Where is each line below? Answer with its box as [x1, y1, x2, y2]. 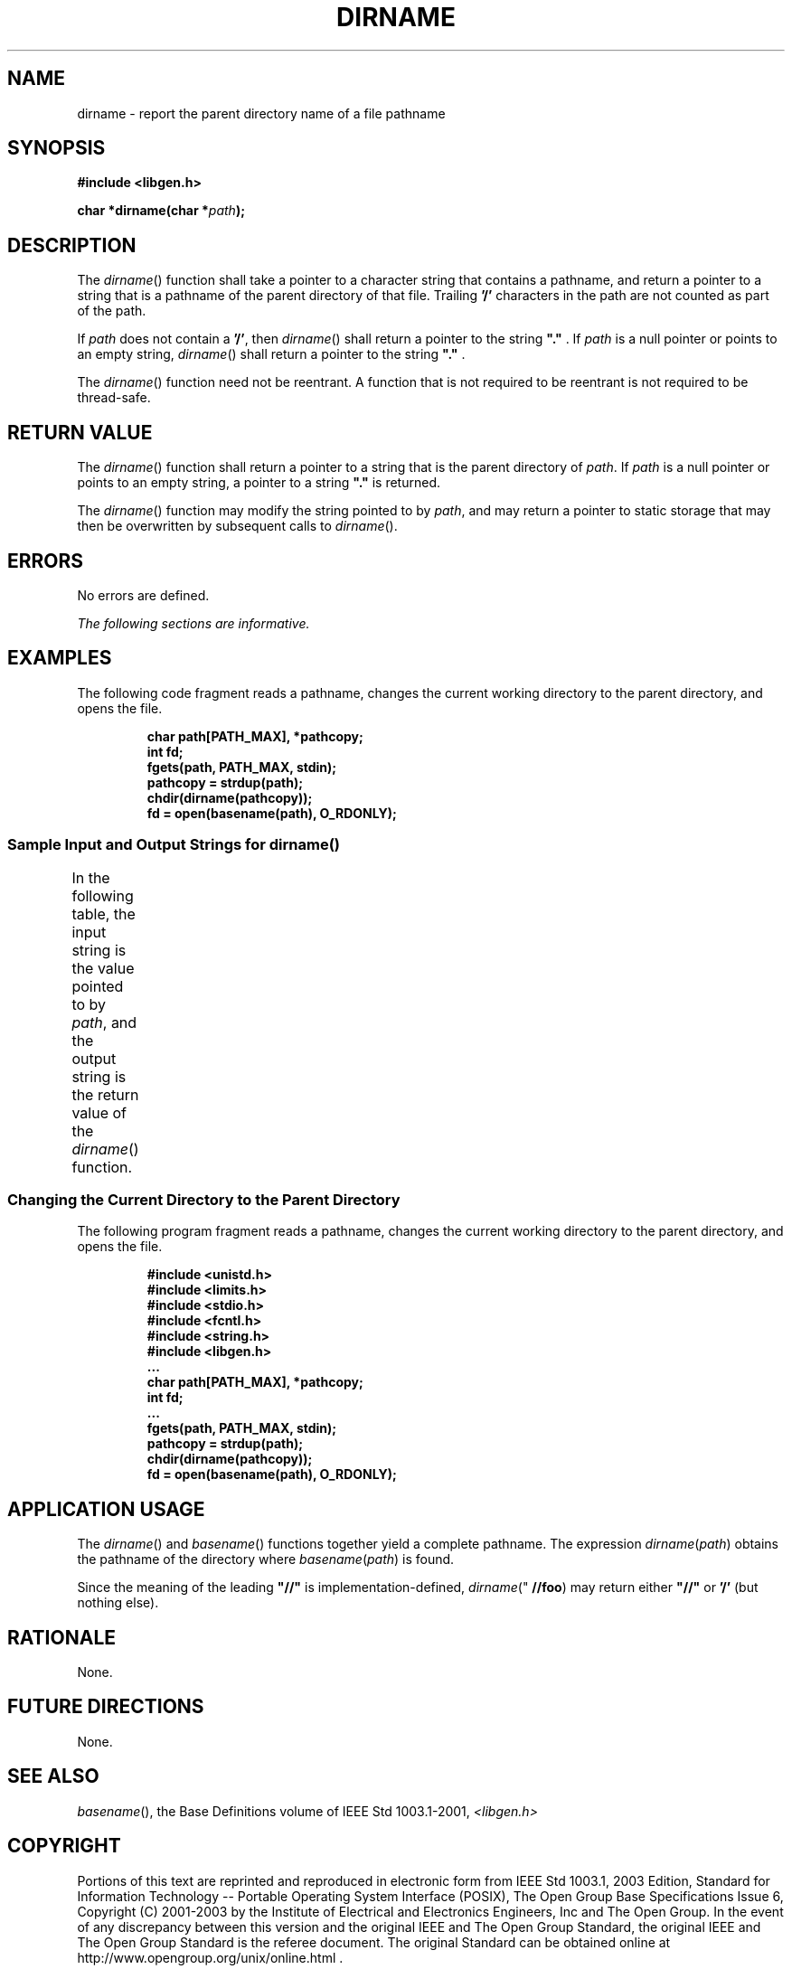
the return [71, 1085, 139, 1104]
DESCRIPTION [7, 233, 137, 257]
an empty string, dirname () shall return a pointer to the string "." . [77, 346, 466, 363]
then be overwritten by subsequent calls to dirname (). [77, 518, 398, 534]
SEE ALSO [7, 1765, 99, 1788]
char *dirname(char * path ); [77, 203, 245, 219]
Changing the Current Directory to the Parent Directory [7, 1190, 401, 1209]
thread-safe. [77, 390, 151, 406]
